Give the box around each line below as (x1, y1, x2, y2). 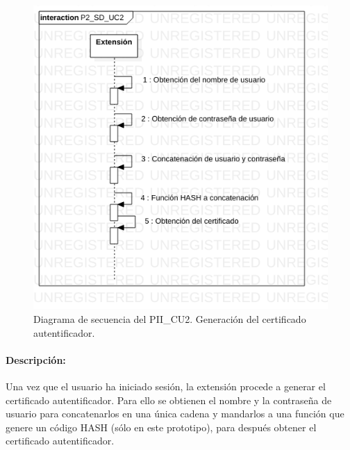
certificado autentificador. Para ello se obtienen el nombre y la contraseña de (6, 392, 332, 407)
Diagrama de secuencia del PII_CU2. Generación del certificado (33, 312, 306, 326)
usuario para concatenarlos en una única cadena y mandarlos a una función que (6, 406, 344, 421)
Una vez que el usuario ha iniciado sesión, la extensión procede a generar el (6, 378, 326, 393)
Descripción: (6, 352, 66, 367)
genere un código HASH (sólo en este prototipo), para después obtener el (6, 419, 317, 434)
